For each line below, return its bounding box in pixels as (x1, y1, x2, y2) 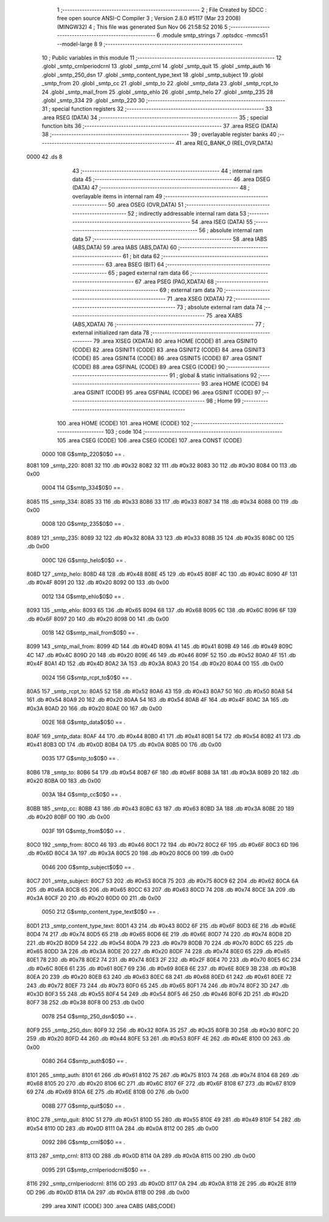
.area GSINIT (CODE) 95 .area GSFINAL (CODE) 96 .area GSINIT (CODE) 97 (72, 389, 261, 396)
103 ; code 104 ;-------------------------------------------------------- (105, 428, 283, 436)
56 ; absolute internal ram (199, 227, 263, 234)
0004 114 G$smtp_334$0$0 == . (41, 484, 124, 492)
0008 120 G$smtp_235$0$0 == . (41, 520, 125, 528)
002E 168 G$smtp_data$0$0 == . (41, 719, 126, 726)
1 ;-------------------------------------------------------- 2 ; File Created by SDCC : (57, 6, 267, 13)
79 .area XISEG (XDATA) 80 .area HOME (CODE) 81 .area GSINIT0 (93, 337, 258, 345)
